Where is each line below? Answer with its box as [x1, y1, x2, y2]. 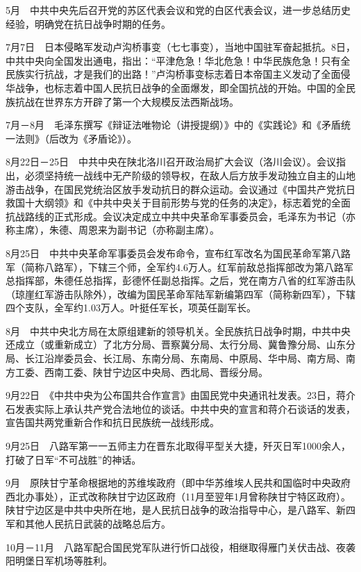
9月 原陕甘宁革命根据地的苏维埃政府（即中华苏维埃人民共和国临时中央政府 [6, 475, 351, 490]
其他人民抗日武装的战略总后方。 [24, 516, 171, 530]
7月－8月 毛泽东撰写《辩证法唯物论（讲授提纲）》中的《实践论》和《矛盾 [6, 117, 341, 132]
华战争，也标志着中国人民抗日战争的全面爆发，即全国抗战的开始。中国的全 [6, 80, 346, 95]
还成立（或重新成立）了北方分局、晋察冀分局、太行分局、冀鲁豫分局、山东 [6, 337, 346, 352]
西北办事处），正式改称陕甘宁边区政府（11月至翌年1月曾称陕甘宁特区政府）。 [6, 489, 351, 503]
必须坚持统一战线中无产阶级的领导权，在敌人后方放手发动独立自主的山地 [24, 167, 355, 182]
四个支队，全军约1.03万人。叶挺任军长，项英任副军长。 [6, 300, 256, 315]
